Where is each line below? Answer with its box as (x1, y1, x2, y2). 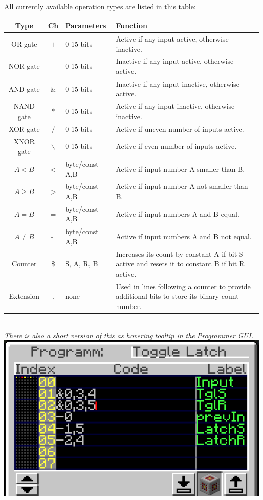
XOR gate (8, 123, 40, 134)
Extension (9, 291, 40, 301)
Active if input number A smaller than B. (116, 163, 245, 174)
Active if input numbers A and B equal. (116, 208, 239, 219)
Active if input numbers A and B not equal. (116, 231, 252, 242)
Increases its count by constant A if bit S (116, 248, 243, 259)
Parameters (65, 20, 106, 31)
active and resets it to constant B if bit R (116, 258, 245, 269)
